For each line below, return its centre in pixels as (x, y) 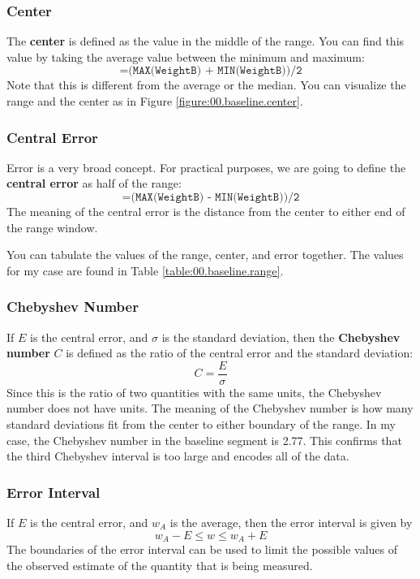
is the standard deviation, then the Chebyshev (281, 337)
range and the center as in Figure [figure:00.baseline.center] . (155, 101)
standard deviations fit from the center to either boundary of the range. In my (201, 424)
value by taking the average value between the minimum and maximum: (186, 56)
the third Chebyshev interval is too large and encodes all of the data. (178, 456)
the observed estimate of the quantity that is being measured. (160, 565)
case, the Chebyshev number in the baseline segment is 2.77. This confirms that (204, 440)
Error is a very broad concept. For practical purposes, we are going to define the (206, 167)
